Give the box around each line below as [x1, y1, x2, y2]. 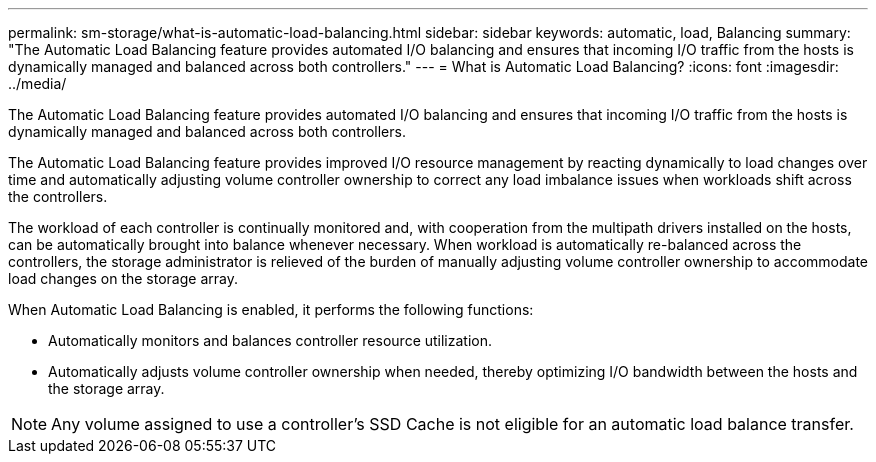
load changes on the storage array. [8, 270, 238, 287]
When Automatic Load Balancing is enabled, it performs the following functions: [8, 301, 534, 318]
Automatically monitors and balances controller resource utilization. [48, 332, 493, 349]
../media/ [8, 75, 67, 92]
